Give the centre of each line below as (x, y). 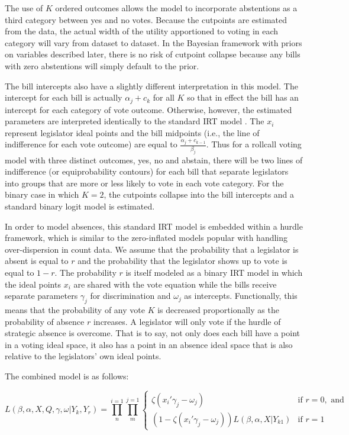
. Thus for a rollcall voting (254, 144)
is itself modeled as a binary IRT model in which (214, 272)
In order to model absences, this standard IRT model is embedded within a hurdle (154, 226)
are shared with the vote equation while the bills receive (175, 284)
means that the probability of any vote (75, 309)
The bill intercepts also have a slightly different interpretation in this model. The (151, 86)
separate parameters (41, 296)
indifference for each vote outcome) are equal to (91, 144)
